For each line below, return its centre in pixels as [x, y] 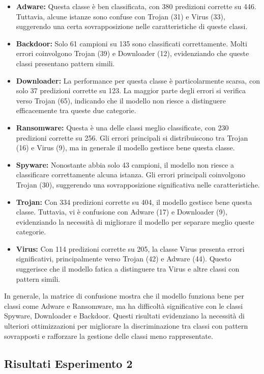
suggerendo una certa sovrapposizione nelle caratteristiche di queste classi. [132, 26]
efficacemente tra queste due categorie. [76, 110]
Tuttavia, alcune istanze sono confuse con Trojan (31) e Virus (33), [121, 16]
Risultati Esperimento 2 [68, 363]
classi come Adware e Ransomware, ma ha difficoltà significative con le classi [124, 305]
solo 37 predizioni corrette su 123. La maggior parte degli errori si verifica [131, 90]
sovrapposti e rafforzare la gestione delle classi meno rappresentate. [109, 336]
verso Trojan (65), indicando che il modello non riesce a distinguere [121, 100]
